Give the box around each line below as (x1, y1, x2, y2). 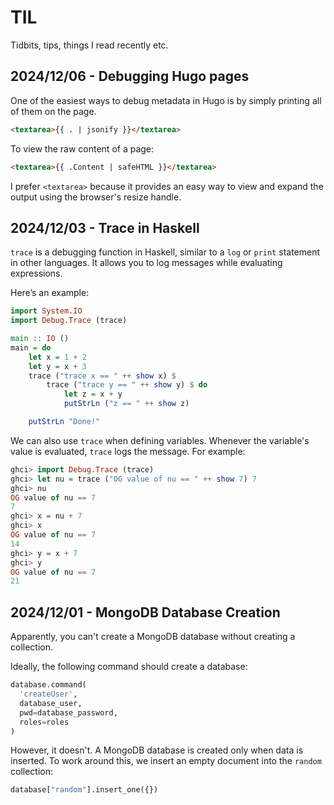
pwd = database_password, (19, 707, 118, 718)
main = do (10, 342, 52, 353)
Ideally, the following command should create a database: (10, 661, 248, 673)
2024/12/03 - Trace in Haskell (10, 219, 200, 236)
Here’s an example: (10, 287, 90, 299)
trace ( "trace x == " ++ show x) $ (28, 371, 177, 381)
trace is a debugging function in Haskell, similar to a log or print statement (10, 246, 321, 258)
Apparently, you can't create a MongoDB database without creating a (10, 631, 296, 643)
